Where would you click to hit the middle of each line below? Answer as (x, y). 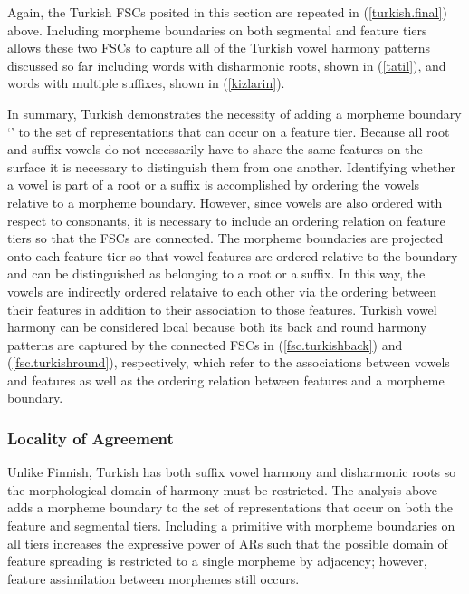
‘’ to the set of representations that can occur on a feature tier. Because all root (229, 131)
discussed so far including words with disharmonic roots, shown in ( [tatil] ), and (227, 65)
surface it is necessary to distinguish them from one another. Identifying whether (231, 166)
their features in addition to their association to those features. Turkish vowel (222, 309)
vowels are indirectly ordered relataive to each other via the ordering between (222, 291)
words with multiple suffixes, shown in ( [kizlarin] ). (146, 83)
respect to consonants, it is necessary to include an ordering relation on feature (226, 220)
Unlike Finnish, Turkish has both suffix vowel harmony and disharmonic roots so (232, 472)
